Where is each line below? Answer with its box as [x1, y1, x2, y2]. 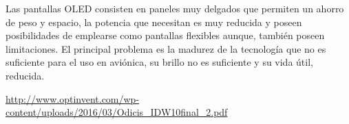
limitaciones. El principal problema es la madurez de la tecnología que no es [6, 41, 326, 55]
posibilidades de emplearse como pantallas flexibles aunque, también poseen [6, 28, 325, 42]
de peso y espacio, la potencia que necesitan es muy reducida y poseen [6, 14, 302, 29]
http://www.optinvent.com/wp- [6, 91, 140, 106]
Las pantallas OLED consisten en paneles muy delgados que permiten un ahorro [6, 1, 344, 15]
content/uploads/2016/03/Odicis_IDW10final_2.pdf [6, 105, 228, 119]
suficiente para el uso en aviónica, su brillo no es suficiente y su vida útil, [6, 55, 313, 69]
